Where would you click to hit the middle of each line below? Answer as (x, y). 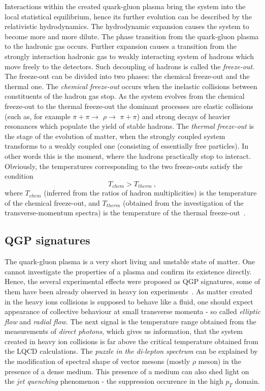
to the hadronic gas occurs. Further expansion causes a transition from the (121, 46)
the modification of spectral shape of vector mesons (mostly (97, 361)
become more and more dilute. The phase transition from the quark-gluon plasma (132, 36)
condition (19, 176)
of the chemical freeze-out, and (52, 202)
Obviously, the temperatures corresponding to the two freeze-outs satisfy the (124, 166)
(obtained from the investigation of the (183, 202)
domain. (247, 381)
